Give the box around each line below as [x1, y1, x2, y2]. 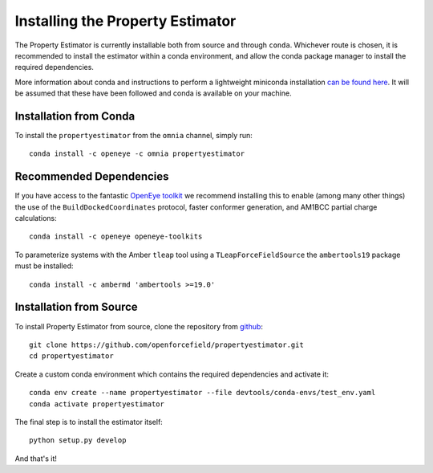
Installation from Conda [14, 109, 136, 123]
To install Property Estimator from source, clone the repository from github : [14, 321, 264, 331]
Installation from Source [14, 300, 138, 314]
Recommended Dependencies [14, 169, 169, 184]
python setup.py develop [29, 436, 127, 445]
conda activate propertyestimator [29, 399, 164, 409]
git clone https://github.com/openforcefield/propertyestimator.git [29, 340, 304, 349]
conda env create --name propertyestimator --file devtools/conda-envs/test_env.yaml [29, 388, 376, 398]
